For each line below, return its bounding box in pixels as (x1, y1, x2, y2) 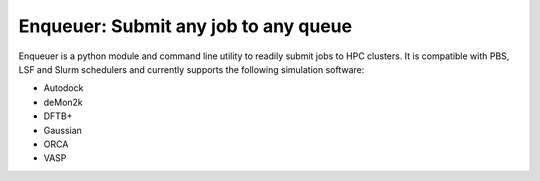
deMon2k (43, 96, 84, 108)
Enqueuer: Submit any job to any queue (18, 15, 353, 37)
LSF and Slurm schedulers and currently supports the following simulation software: (18, 63, 365, 75)
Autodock (43, 82, 84, 94)
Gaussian (43, 124, 82, 136)
